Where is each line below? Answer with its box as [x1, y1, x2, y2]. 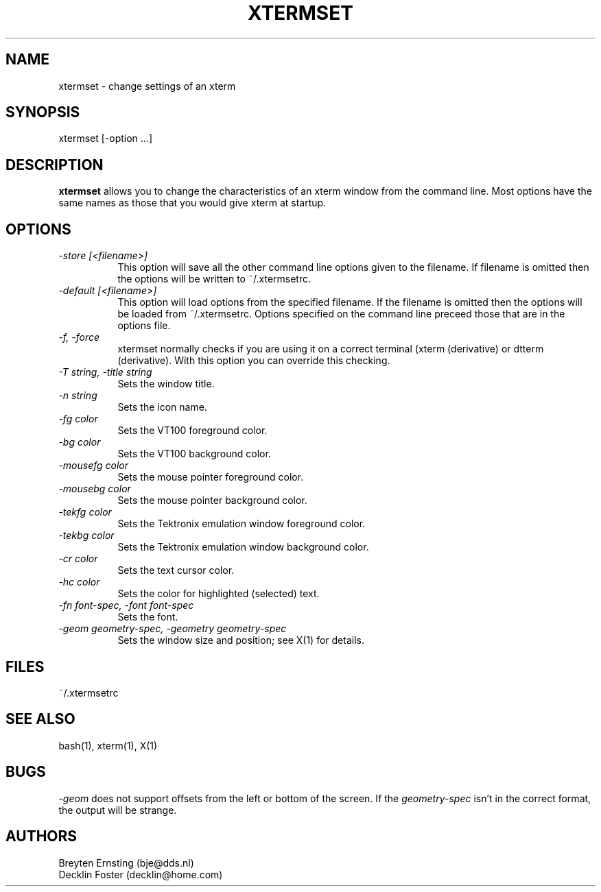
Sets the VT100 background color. [117, 448, 271, 460]
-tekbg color [58, 529, 115, 542]
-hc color [58, 576, 100, 588]
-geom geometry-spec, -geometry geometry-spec [58, 623, 287, 635]
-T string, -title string [58, 366, 152, 378]
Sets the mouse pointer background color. [117, 494, 307, 507]
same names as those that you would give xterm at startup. [58, 197, 327, 209]
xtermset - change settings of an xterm [58, 80, 236, 92]
